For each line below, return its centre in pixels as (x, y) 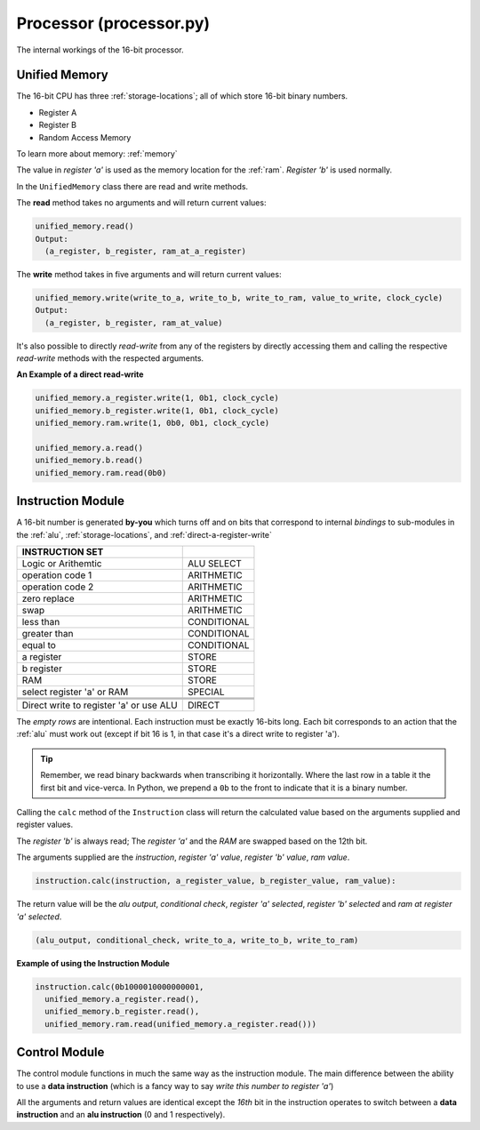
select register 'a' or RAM (75, 692)
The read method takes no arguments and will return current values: (141, 203)
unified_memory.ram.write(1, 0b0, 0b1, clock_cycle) (152, 423)
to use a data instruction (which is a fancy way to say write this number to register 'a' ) (175, 1086)
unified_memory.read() (84, 226)
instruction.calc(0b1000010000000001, (120, 986)
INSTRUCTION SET (63, 552)
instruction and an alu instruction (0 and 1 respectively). (121, 1115)
